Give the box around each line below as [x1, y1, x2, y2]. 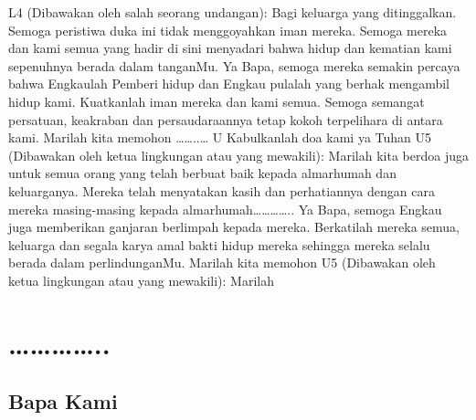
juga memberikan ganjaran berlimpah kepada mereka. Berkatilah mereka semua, [8, 217, 460, 236]
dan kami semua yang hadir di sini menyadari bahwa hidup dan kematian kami [8, 38, 452, 58]
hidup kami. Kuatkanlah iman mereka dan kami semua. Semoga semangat [8, 91, 425, 110]
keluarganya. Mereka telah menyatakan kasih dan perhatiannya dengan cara [8, 181, 435, 200]
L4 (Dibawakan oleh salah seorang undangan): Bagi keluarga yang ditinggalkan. [8, 3, 457, 21]
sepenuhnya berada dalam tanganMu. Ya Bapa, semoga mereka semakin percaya [8, 56, 460, 75]
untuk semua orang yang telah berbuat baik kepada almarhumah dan [8, 163, 397, 183]
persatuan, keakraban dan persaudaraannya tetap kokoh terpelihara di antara [8, 110, 443, 129]
